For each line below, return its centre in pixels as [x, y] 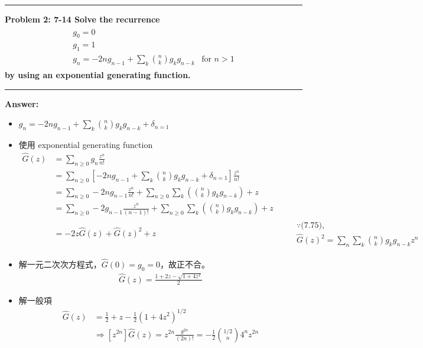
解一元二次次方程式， [60, 264]
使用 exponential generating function [86, 145]
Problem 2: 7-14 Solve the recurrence [82, 19]
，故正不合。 [185, 264]
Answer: [22, 103]
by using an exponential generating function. [98, 75]
